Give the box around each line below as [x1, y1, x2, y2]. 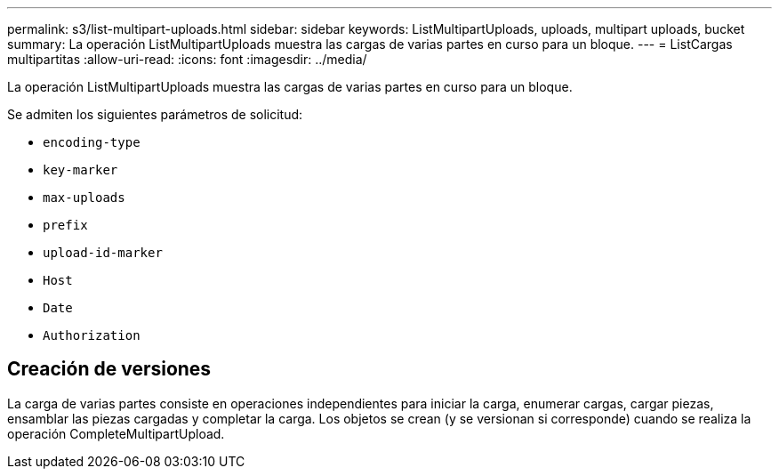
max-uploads [43, 190, 125, 205]
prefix [43, 218, 88, 232]
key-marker [43, 163, 118, 177]
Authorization [43, 328, 141, 343]
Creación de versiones [7, 358, 212, 381]
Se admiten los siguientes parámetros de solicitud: [7, 107, 303, 122]
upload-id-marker [43, 246, 163, 260]
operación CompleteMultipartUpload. [7, 425, 225, 441]
